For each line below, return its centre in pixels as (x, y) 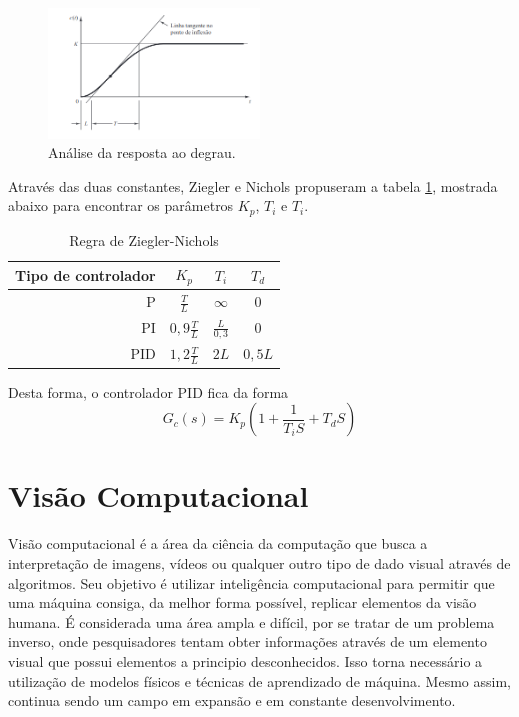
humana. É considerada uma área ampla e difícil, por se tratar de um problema (251, 621)
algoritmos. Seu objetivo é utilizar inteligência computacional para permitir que (251, 582)
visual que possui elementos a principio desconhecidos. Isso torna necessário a (245, 660)
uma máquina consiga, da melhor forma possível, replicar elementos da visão (242, 602)
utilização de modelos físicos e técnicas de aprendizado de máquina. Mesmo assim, (259, 680)
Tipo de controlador (85, 274)
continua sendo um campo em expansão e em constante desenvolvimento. (232, 700)
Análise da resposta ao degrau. (142, 152)
